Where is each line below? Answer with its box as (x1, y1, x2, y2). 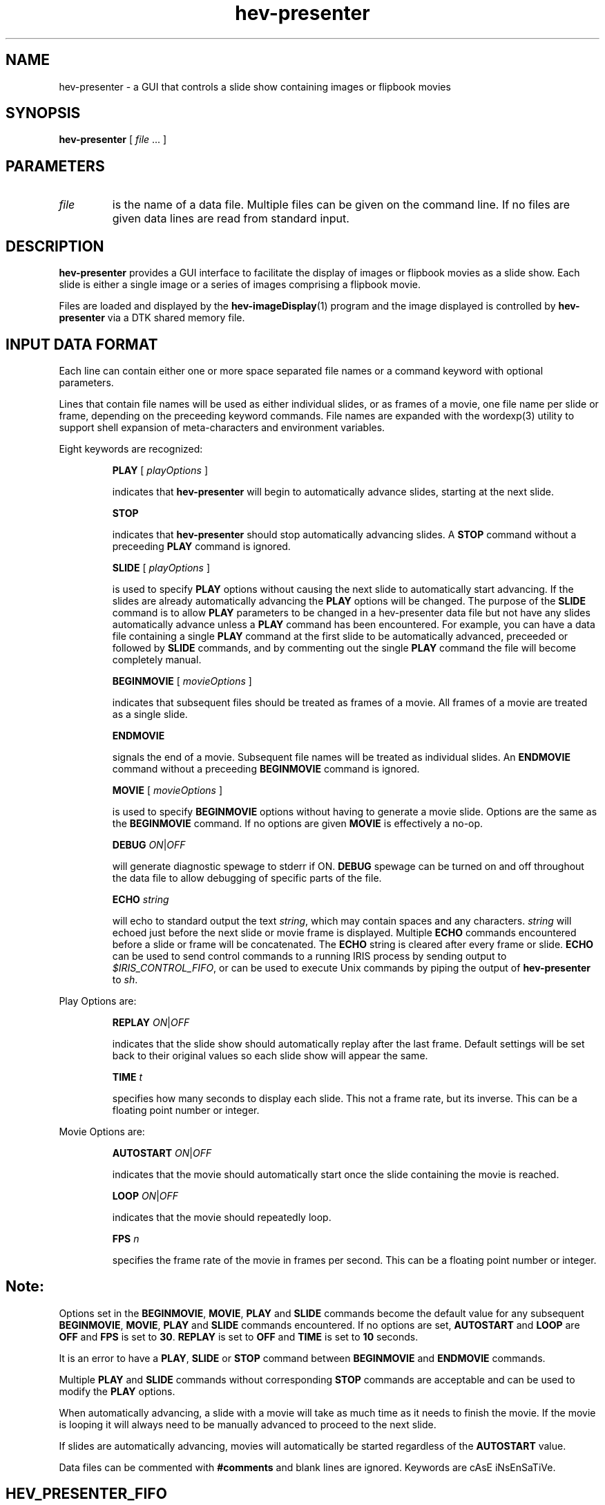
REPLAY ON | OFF (112, 1016, 190, 1028)
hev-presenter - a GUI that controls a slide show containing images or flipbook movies (59, 80, 451, 93)
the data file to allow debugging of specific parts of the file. (112, 871, 382, 884)
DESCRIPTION (6, 237, 104, 255)
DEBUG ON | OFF (112, 838, 186, 851)
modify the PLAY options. (59, 1385, 175, 1397)
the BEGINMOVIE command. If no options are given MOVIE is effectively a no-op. (112, 817, 483, 829)
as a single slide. (112, 708, 188, 720)
